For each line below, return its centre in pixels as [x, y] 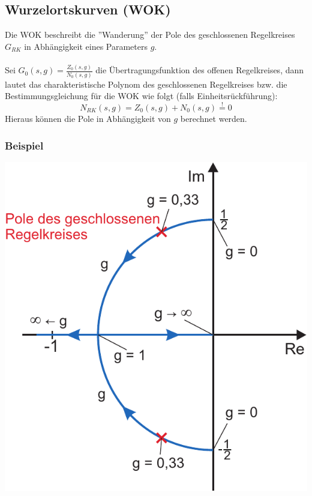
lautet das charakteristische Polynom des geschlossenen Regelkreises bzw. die [146, 84]
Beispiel [24, 145]
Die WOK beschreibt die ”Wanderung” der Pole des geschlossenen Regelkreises [150, 35]
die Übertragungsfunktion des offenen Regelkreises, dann [200, 70]
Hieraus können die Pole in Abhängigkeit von [88, 119]
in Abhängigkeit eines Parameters [86, 46]
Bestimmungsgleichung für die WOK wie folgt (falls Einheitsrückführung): [141, 96]
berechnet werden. [214, 119]
